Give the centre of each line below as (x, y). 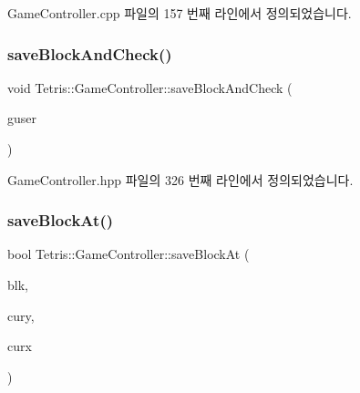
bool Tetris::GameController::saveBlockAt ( (129, 254)
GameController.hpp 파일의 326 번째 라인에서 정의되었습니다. (180, 179)
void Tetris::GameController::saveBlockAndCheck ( (150, 87)
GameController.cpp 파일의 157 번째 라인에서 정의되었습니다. (180, 13)
